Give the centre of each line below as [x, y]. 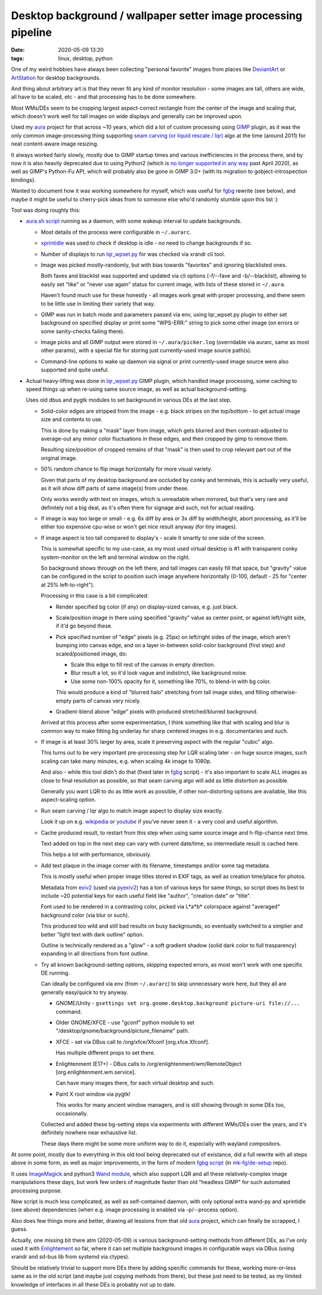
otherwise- [284, 693]
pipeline [31, 32]
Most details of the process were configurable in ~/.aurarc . [116, 232]
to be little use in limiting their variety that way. [98, 304]
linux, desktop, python [86, 58]
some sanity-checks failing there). [83, 331]
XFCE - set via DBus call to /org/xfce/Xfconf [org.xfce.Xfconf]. [133, 1041]
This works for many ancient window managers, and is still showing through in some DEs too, [171, 1105]
